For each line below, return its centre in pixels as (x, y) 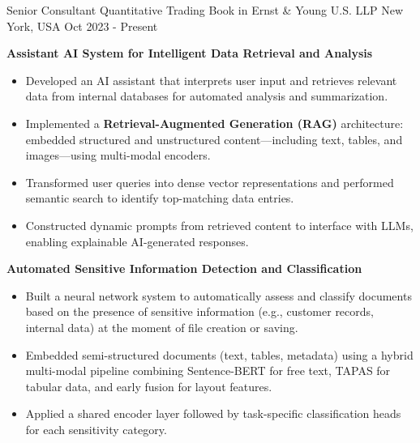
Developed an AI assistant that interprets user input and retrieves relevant (211, 80)
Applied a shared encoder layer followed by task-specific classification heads (213, 413)
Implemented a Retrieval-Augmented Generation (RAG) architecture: (214, 123)
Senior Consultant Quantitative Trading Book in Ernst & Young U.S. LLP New (205, 10)
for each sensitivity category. (96, 429)
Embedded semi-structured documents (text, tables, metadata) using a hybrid (219, 354)
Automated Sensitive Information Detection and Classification (184, 268)
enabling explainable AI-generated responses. (137, 241)
